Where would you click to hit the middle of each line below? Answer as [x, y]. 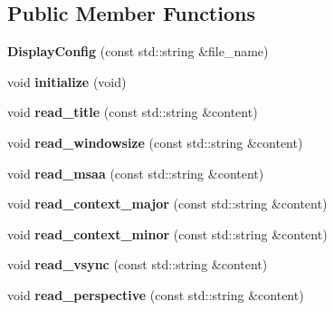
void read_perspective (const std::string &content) [156, 294]
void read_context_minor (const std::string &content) [167, 233]
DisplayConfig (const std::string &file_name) [138, 51]
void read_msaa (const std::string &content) [136, 173]
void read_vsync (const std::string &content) [138, 264]
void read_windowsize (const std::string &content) [155, 142]
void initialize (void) [67, 81]
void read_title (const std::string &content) [133, 112]
